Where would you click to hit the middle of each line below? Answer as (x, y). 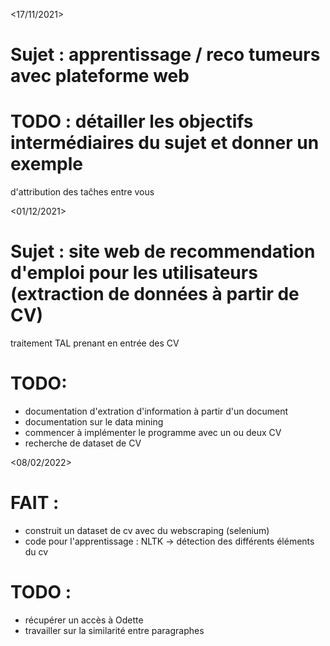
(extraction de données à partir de (155, 294)
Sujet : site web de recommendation (163, 251)
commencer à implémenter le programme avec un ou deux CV (153, 432)
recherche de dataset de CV (83, 443)
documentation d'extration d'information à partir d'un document (156, 411)
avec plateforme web (100, 76)
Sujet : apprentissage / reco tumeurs (165, 55)
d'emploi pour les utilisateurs (134, 273)
